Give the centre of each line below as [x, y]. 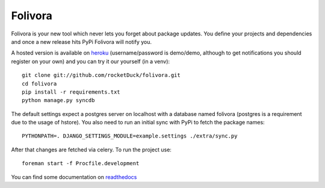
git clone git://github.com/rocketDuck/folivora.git [101, 75]
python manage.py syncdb [58, 100]
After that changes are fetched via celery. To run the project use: [91, 150]
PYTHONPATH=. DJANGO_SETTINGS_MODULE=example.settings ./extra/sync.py [130, 136]
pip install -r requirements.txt [71, 92]
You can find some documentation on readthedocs [74, 177]
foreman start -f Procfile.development [81, 163]
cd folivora [39, 83]
